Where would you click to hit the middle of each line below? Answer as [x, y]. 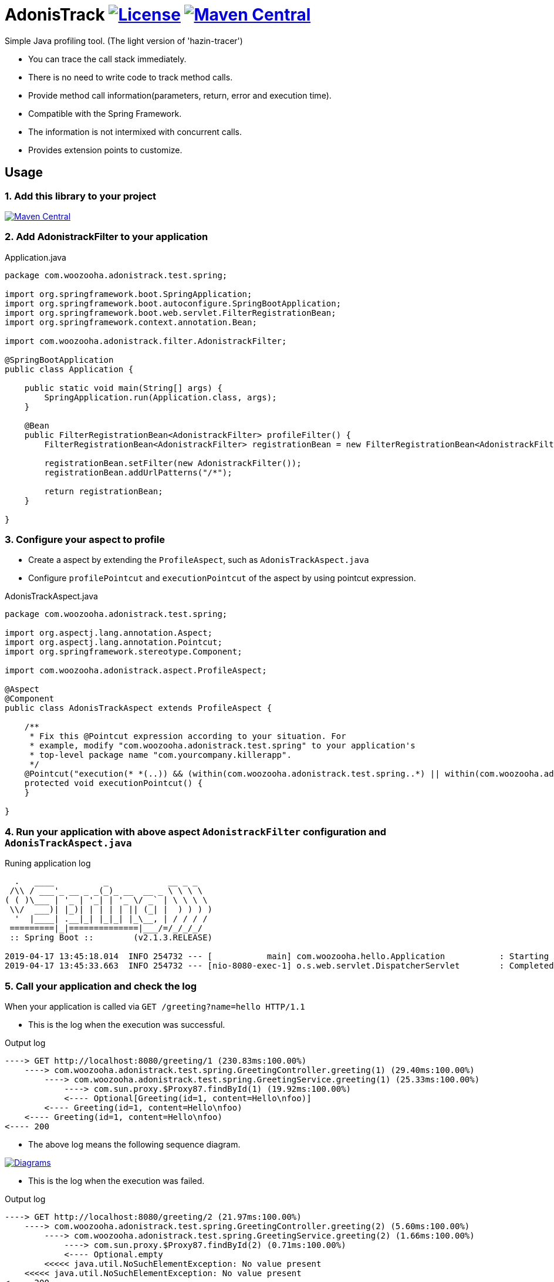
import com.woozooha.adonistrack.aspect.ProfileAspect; [136, 671]
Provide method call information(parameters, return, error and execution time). [180, 95]
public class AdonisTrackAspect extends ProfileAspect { [138, 708]
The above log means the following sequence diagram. [134, 1144]
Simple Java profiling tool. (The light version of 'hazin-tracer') [124, 41]
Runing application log [48, 863]
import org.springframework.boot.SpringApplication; [129, 294]
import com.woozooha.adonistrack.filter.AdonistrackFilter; [146, 341]
